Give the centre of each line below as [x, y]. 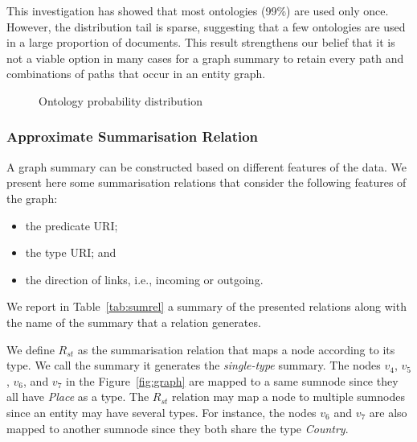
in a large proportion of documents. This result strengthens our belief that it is [201, 42]
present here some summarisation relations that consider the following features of [206, 182]
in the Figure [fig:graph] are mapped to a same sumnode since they [232, 380]
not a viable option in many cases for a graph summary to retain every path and [205, 58]
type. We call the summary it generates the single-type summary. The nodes [194, 365]
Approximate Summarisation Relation [133, 136]
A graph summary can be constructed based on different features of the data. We [206, 166]
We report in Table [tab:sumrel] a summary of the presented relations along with [206, 306]
